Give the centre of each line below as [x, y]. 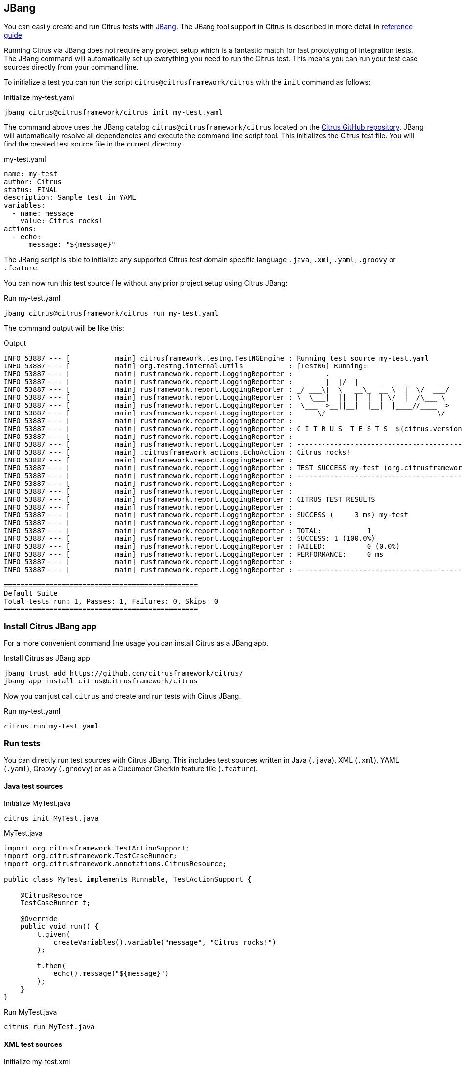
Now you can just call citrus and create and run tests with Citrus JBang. [123, 696]
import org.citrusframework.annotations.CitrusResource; [115, 864]
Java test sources [34, 786]
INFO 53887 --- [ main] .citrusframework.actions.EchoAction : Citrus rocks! [177, 452]
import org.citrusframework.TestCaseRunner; [91, 856]
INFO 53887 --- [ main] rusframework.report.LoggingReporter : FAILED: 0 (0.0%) [202, 546]
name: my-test [31, 174]
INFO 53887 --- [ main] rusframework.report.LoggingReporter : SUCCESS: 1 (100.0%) [190, 539]
